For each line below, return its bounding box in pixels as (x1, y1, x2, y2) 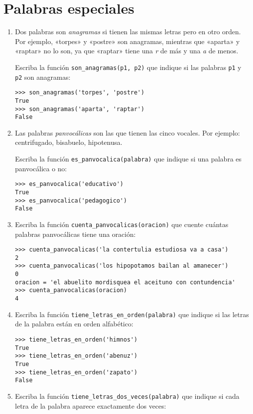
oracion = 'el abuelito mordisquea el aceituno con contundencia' (15, 278, 235, 286)
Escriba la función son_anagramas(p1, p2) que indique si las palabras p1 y (15, 62, 241, 72)
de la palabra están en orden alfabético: (15, 319, 133, 329)
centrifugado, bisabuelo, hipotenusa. (15, 137, 123, 147)
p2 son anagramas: (15, 71, 71, 82)
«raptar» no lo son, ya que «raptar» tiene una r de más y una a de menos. (15, 46, 238, 56)
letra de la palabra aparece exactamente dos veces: (15, 400, 166, 411)
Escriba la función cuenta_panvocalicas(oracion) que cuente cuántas (15, 219, 229, 229)
